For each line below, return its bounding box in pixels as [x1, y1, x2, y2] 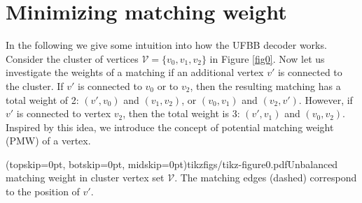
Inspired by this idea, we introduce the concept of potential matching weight [6, 119, 334, 134]
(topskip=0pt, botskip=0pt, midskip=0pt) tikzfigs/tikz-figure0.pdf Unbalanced [6, 156, 338, 171]
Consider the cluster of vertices [6, 51, 139, 66]
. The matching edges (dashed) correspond [174, 170, 357, 185]
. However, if [298, 92, 353, 107]
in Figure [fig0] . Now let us [209, 51, 325, 66]
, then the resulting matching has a [190, 78, 341, 93]
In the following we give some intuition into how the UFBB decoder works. [6, 38, 327, 52]
